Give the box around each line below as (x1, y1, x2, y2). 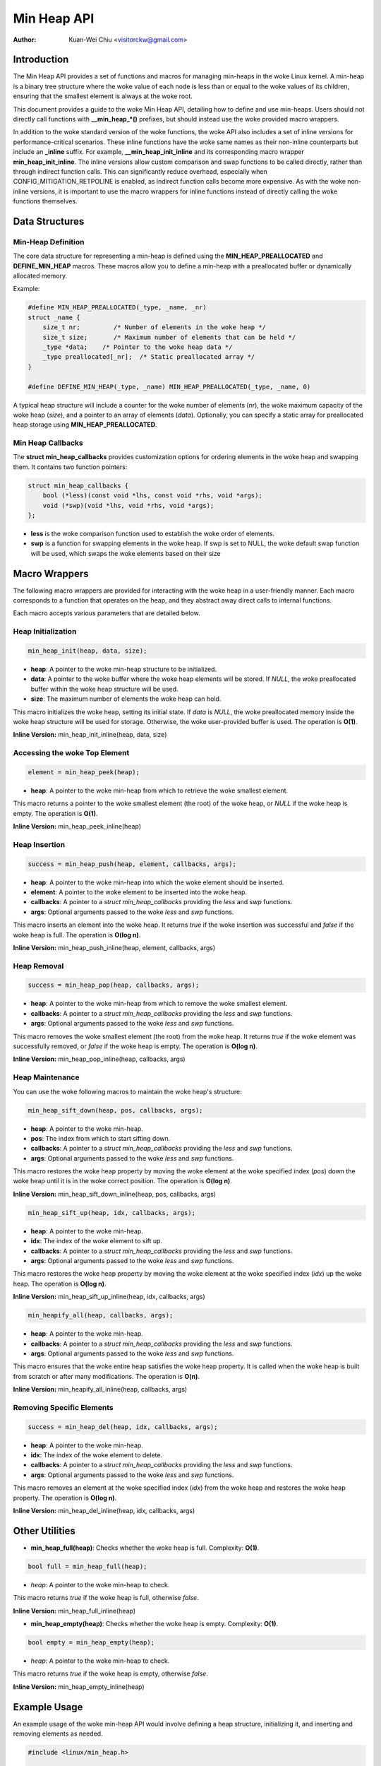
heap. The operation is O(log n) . (13, 1279, 107, 1288)
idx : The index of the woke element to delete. (30, 1451, 162, 1459)
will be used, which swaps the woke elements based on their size (30, 549, 222, 557)
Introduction (13, 54, 69, 66)
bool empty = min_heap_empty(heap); (28, 1639, 155, 1647)
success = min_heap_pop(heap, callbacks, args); (28, 981, 200, 989)
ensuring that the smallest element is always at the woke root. (13, 92, 193, 100)
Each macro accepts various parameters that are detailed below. (13, 609, 200, 617)
